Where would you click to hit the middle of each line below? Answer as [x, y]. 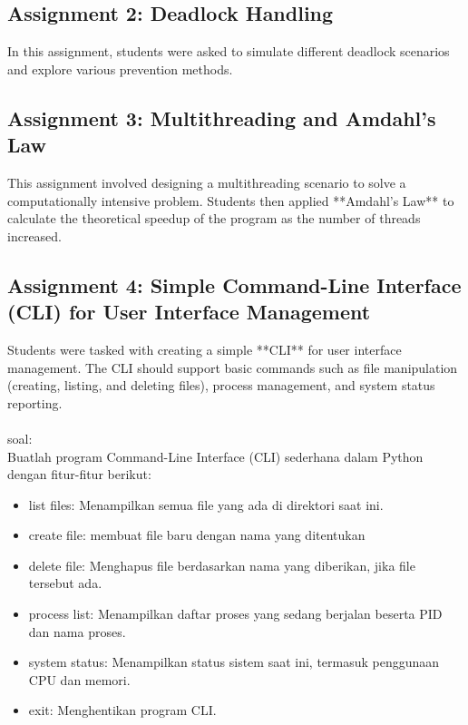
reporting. [35, 402]
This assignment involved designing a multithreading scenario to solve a [207, 182]
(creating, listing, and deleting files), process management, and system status [221, 385]
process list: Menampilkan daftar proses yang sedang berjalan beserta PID [235, 614]
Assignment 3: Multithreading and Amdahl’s [222, 118]
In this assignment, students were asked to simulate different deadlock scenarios [229, 51]
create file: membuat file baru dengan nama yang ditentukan [197, 535]
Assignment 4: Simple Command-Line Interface [234, 284]
